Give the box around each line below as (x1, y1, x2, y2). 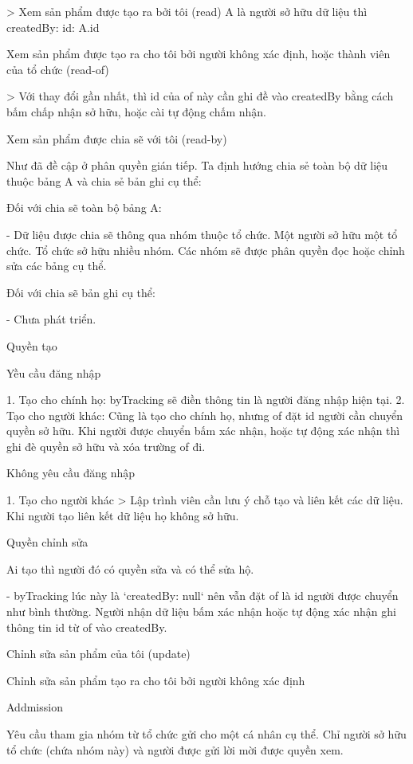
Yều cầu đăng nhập (6, 364, 101, 381)
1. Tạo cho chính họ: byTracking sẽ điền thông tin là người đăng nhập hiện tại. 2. (6, 391, 405, 408)
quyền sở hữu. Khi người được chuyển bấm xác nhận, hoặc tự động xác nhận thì (6, 422, 400, 439)
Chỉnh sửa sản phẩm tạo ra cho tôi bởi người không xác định (6, 672, 305, 688)
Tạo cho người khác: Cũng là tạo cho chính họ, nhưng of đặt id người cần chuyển (6, 406, 403, 423)
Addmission (6, 699, 63, 715)
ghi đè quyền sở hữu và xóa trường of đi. (6, 437, 206, 454)
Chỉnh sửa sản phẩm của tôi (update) (6, 645, 191, 662)
